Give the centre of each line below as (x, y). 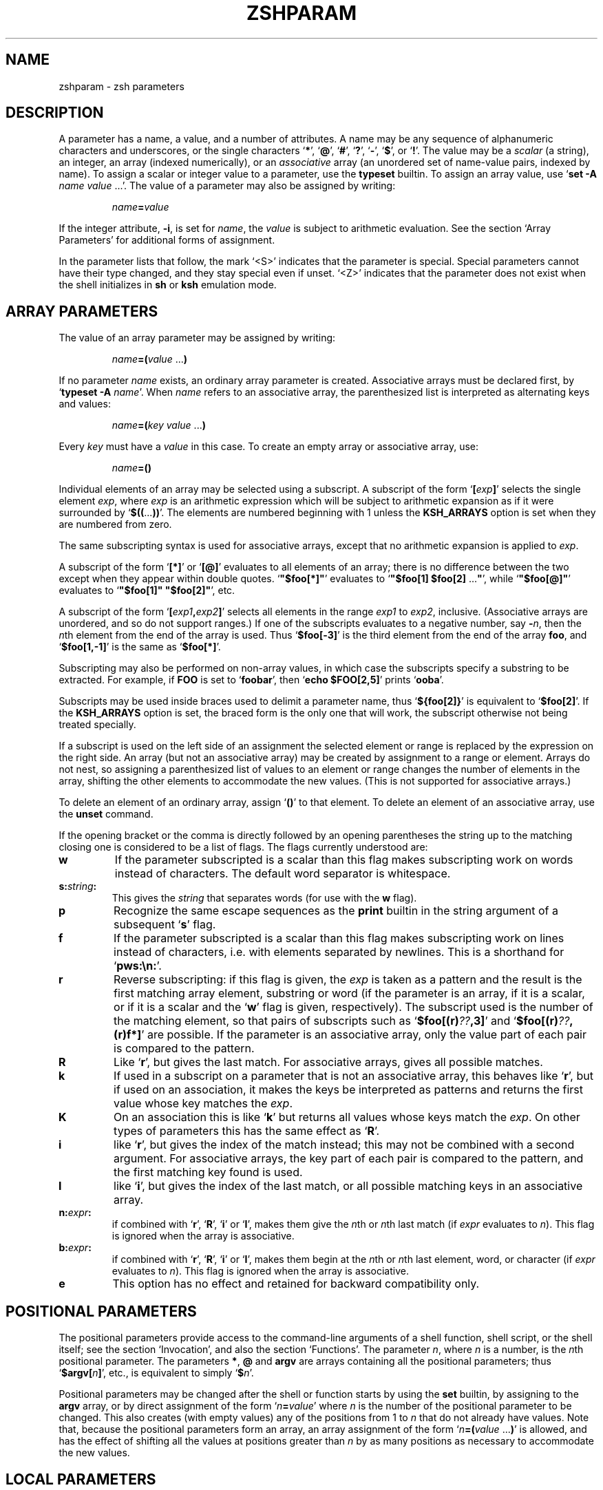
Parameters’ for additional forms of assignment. (167, 240)
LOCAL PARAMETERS (81, 1479)
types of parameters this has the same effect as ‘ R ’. (247, 1131)
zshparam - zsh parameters (121, 86)
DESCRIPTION (55, 113)
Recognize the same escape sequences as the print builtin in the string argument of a (336, 911)
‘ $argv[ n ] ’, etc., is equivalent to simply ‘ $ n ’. (156, 1373)
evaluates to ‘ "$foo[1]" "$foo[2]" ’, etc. (147, 590)
